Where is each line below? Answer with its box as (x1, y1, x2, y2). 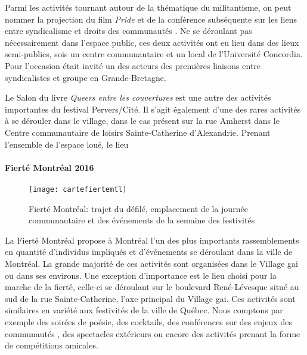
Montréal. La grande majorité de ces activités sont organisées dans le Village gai (5, 257, 298, 269)
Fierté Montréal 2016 (5, 161, 94, 173)
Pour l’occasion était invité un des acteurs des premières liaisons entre (5, 59, 261, 71)
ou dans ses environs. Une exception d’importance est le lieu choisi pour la (5, 269, 277, 281)
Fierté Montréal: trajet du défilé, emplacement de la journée (29, 202, 248, 214)
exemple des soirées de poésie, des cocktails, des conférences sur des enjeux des (5, 315, 292, 328)
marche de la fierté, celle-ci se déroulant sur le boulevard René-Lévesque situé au (5, 281, 299, 293)
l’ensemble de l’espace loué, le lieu (5, 138, 129, 150)
